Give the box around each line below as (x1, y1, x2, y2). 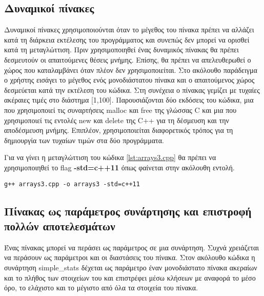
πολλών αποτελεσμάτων (4, 218, 115, 233)
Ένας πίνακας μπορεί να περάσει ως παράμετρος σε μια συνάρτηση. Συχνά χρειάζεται (4, 242, 259, 252)
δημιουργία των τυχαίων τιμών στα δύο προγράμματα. (4, 134, 164, 145)
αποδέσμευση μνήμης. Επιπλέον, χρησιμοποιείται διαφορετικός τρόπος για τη (4, 125, 233, 135)
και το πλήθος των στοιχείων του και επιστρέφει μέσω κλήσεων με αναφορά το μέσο (4, 272, 256, 283)
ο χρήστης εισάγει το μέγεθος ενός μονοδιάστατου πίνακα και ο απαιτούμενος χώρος (4, 74, 255, 85)
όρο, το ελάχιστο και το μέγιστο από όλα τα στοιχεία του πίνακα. (4, 282, 198, 293)
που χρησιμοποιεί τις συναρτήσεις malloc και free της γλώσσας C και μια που (4, 104, 237, 115)
